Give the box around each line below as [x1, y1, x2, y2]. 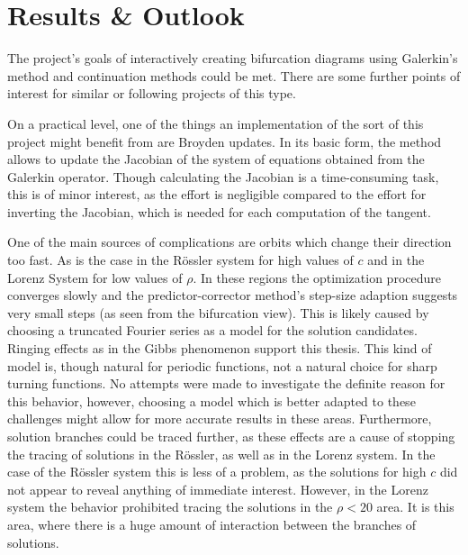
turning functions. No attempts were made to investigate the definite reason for [7, 374, 445, 393]
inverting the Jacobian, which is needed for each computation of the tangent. [7, 202, 431, 221]
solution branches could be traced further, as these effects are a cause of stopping [7, 427, 455, 445]
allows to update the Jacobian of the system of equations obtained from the [7, 150, 425, 168]
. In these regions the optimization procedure [193, 268, 441, 287]
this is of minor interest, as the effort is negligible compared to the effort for [7, 185, 427, 204]
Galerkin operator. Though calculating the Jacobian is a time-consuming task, [7, 167, 439, 186]
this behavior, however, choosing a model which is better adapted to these [7, 391, 416, 410]
